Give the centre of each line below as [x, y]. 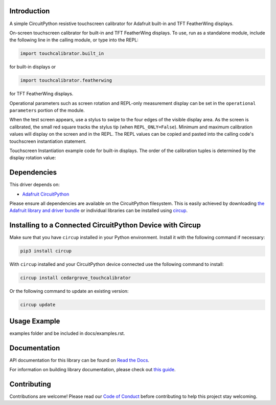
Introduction [30, 11]
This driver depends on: [34, 185]
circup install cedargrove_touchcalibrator [76, 278]
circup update [38, 305]
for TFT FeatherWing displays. [41, 94]
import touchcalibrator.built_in [62, 54]
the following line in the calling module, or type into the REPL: [74, 40]
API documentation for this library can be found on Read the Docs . [79, 360]
